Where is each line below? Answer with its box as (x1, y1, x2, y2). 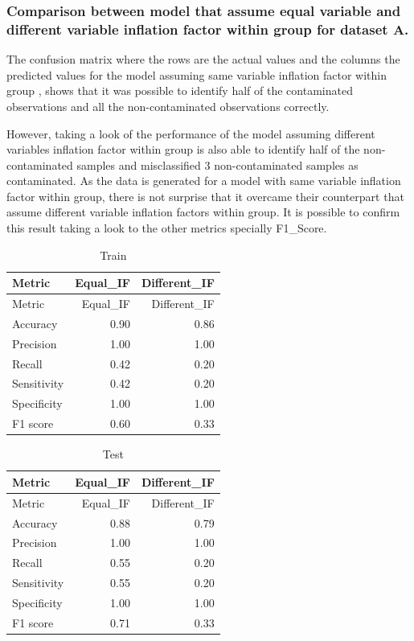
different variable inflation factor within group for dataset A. (6, 18, 409, 39)
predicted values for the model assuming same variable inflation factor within (6, 66, 387, 83)
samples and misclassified (76, 156, 201, 173)
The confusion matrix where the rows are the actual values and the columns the (6, 51, 400, 68)
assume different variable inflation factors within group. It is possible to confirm (6, 203, 400, 220)
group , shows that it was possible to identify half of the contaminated (6, 82, 353, 99)
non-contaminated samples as (214, 156, 359, 173)
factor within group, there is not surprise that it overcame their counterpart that (6, 187, 404, 204)
